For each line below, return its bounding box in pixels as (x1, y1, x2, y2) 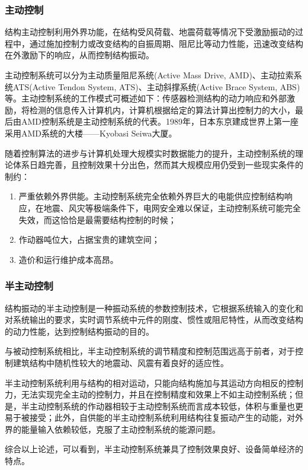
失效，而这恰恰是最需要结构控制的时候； (18, 213, 177, 226)
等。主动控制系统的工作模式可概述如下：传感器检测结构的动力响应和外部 (5, 92, 287, 104)
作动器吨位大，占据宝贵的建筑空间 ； (18, 233, 160, 246)
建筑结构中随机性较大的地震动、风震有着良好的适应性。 (12, 356, 229, 369)
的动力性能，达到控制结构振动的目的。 (5, 325, 154, 337)
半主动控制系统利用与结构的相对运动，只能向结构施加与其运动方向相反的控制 (5, 376, 303, 389)
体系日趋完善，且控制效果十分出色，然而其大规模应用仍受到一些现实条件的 (12, 158, 303, 171)
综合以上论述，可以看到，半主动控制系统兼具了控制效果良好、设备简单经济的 (5, 443, 303, 455)
